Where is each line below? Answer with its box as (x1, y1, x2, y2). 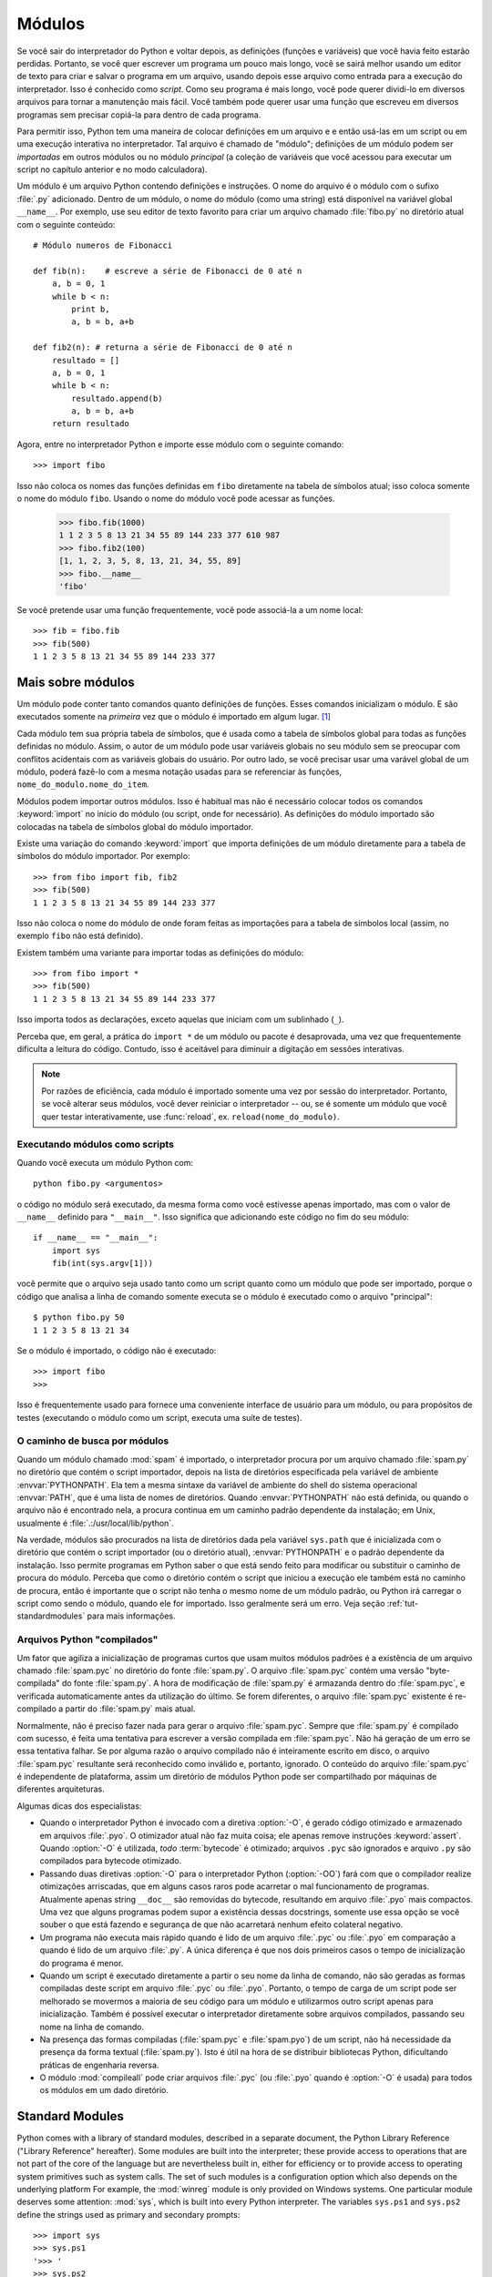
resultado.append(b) (71, 393, 163, 403)
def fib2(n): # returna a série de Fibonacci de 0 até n (33, 342, 293, 352)
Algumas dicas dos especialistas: (16, 1800, 142, 1812)
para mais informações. (87, 1610, 177, 1621)
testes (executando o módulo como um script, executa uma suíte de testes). (16, 1412, 302, 1423)
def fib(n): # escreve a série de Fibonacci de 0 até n (33, 265, 302, 276)
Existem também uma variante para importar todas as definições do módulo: (16, 947, 304, 958)
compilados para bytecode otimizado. (39, 1855, 182, 1866)
